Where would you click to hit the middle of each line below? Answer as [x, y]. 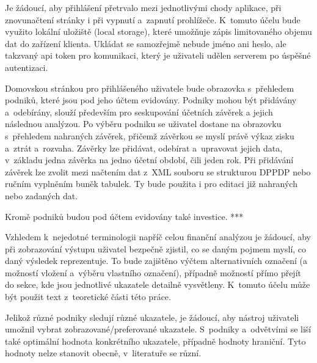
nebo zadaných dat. [42, 195]
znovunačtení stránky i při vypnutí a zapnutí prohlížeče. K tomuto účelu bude [153, 19]
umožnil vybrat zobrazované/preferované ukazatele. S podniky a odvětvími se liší [158, 329]
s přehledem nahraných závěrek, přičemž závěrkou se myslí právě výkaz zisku [150, 135]
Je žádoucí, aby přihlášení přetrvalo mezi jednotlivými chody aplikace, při [143, 7]
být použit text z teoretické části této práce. [88, 297]
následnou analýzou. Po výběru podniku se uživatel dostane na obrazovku [143, 124]
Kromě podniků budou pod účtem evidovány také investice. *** [124, 216]
